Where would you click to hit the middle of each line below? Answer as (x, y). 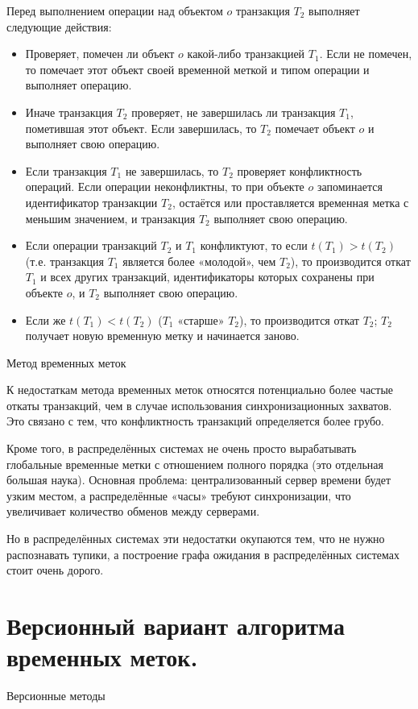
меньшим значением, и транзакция (110, 218)
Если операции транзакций (91, 245)
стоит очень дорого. (55, 570)
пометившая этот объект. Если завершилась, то (141, 128)
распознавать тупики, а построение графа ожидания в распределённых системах (203, 554)
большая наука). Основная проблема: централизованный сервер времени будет (199, 480)
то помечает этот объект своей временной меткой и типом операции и (197, 69)
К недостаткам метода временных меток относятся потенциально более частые (200, 390)
